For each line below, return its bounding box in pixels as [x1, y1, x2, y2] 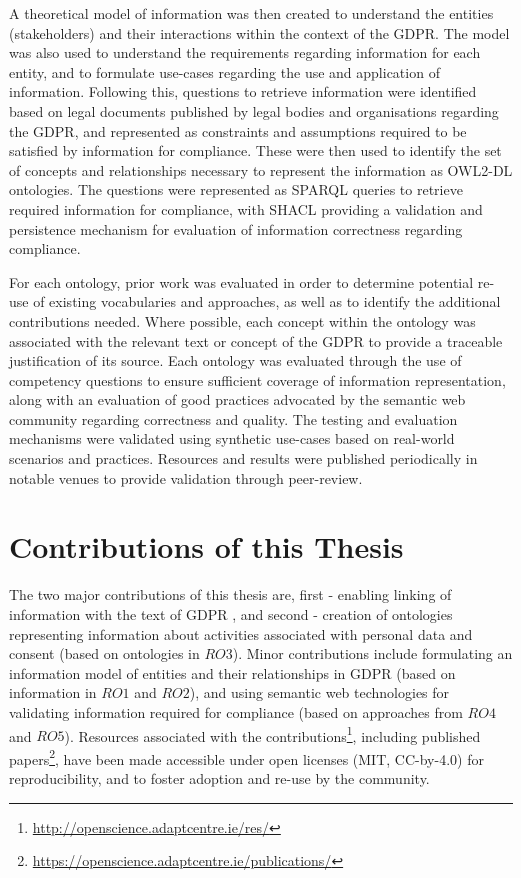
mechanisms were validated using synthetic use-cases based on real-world [9, 428, 455, 449]
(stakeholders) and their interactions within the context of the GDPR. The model [9, 22, 510, 43]
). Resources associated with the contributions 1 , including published [64, 722, 481, 746]
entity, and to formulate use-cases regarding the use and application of [9, 61, 440, 82]
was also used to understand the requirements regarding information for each [9, 42, 481, 63]
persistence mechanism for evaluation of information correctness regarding [9, 218, 463, 239]
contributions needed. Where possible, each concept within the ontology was [9, 310, 476, 331]
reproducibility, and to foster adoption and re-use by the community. [9, 768, 430, 789]
